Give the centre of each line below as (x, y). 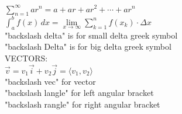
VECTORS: (26, 58)
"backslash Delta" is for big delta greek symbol (88, 46)
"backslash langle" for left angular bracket (79, 93)
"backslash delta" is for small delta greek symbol (91, 35)
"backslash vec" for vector (50, 81)
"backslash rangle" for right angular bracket (83, 104)
